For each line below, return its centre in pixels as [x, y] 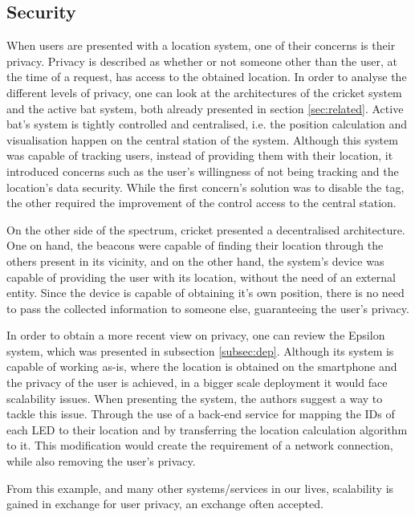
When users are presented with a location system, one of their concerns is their [201, 45]
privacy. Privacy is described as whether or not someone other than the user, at [202, 61]
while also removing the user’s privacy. [101, 461]
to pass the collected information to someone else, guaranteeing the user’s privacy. [208, 308]
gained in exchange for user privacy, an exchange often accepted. [165, 504]
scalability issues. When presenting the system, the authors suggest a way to [195, 398]
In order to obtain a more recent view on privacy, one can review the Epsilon [196, 335]
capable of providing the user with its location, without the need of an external [201, 277]
